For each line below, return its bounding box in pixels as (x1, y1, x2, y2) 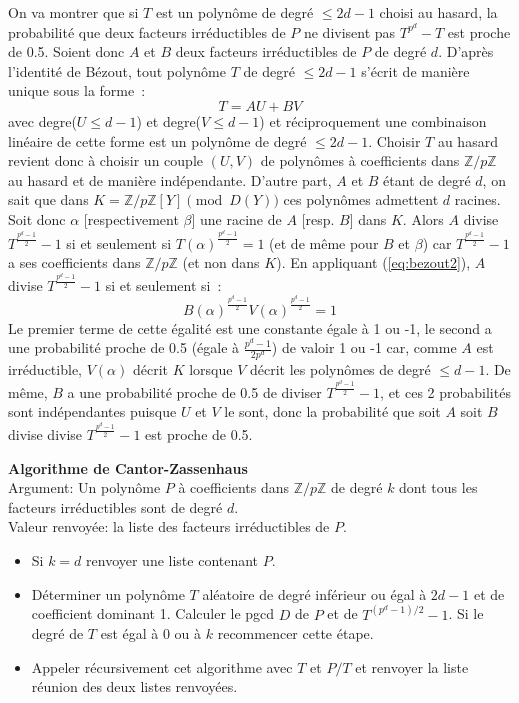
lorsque (189, 359, 233, 380)
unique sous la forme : (8, 80, 146, 101)
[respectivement (83, 208, 179, 229)
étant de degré (383, 169, 471, 190)
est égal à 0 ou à (100, 623, 202, 644)
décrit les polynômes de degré (249, 359, 431, 380)
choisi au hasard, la (379, 2, 498, 22)
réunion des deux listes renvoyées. (31, 676, 238, 697)
